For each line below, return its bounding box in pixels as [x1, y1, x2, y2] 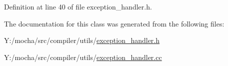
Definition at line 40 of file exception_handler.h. [4, 1, 152, 11]
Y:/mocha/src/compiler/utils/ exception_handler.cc [4, 51, 162, 62]
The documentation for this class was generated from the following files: [4, 18, 224, 28]
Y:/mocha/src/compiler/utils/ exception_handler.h [4, 35, 160, 45]
